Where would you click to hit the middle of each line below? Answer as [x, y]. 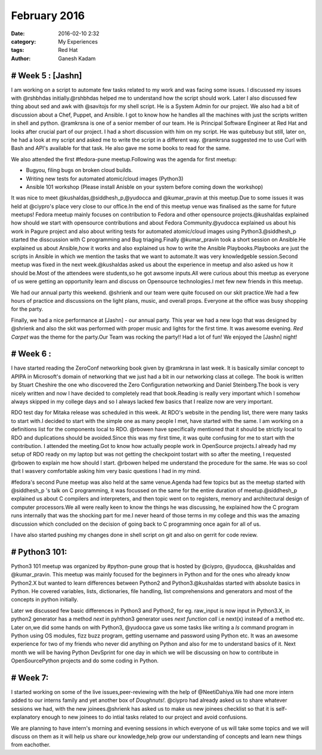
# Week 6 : [31, 354]
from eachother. [31, 745]
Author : [21, 58]
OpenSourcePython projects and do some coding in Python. [85, 661]
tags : [18, 50]
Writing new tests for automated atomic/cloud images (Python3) [105, 179]
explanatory [26, 717]
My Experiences [78, 41]
